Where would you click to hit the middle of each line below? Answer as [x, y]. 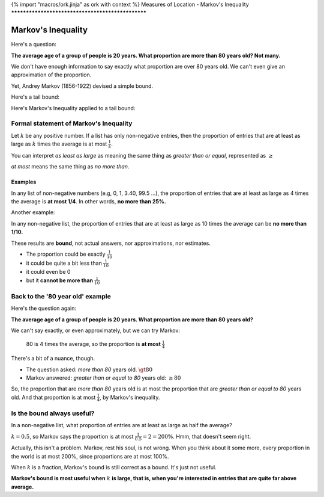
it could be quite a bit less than [64, 263]
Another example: [33, 212]
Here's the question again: [44, 308]
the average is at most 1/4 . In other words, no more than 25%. [88, 202]
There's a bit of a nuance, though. [53, 359]
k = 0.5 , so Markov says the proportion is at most [72, 436]
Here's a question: [34, 45]
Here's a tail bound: [35, 97]
